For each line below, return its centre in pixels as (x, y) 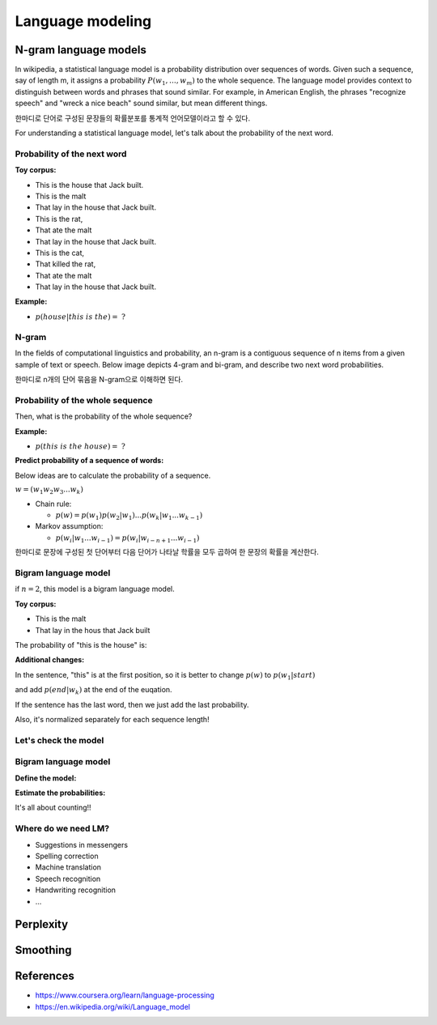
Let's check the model (59, 740)
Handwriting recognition (76, 890)
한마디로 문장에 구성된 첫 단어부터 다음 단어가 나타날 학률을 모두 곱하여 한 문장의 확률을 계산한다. (167, 552)
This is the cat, (60, 253)
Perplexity (42, 924)
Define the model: (46, 778)
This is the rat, (59, 219)
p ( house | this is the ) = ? (80, 317)
